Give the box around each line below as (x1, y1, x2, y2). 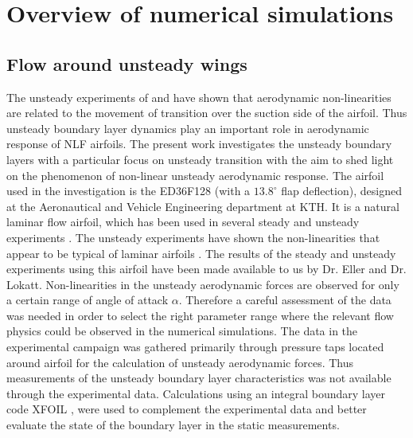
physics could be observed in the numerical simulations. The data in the (6, 323, 358, 339)
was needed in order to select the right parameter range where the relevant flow (6, 307, 394, 323)
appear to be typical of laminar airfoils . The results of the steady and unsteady (6, 244, 396, 261)
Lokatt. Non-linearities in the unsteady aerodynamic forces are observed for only (6, 276, 399, 292)
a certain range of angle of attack (6, 291, 169, 308)
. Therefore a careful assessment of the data (178, 291, 392, 308)
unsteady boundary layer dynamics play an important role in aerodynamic (6, 119, 369, 136)
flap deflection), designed (281, 182, 402, 199)
